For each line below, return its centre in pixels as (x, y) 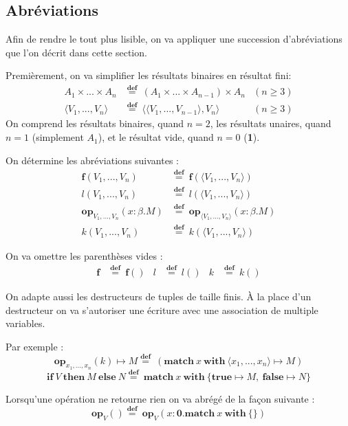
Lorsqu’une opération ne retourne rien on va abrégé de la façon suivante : (160, 398)
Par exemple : (35, 346)
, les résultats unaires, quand (271, 123)
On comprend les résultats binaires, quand (95, 123)
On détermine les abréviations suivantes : (92, 160)
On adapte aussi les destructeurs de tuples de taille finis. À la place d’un (159, 296)
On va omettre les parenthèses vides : (84, 256)
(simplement (58, 137)
